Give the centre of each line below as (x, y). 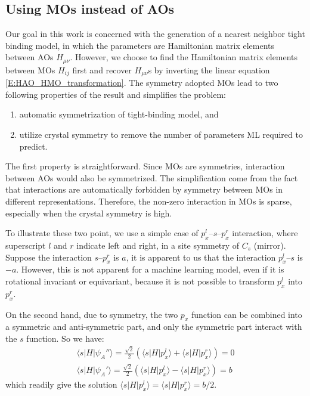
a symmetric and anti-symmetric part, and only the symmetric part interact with (154, 327)
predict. (33, 146)
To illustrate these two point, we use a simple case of (102, 233)
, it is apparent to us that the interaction (201, 257)
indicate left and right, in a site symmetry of (158, 245)
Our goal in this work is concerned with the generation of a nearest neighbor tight (155, 34)
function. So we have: (65, 338)
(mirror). (270, 245)
